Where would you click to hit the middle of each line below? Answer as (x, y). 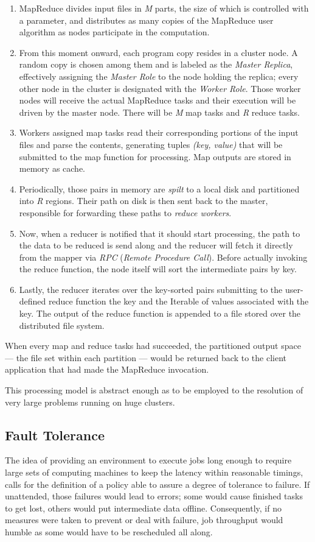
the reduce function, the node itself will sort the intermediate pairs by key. (158, 269)
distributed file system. (62, 325)
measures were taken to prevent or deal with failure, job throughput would (144, 520)
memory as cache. (52, 168)
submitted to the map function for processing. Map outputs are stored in (155, 156)
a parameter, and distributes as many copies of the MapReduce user (146, 20)
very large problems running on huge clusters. (90, 402)
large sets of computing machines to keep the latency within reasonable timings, (154, 472)
